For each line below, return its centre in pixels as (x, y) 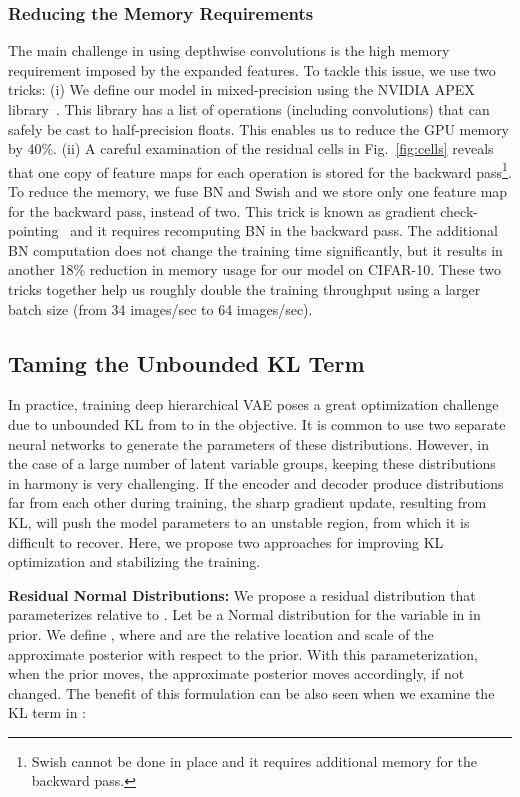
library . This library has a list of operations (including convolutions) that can (249, 109)
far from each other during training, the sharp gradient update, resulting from (247, 502)
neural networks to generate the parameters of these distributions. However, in (248, 443)
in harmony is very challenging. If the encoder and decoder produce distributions (256, 482)
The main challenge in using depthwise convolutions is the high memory (229, 50)
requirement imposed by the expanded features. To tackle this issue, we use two (252, 69)
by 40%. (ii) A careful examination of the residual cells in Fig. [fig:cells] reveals (251, 148)
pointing (33, 230)
